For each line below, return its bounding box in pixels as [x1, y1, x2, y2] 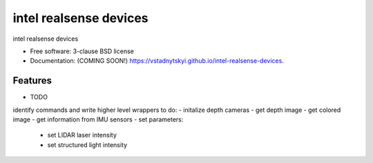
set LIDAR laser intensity [47, 131, 117, 140]
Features [12, 75, 52, 86]
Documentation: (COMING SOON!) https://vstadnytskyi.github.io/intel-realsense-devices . [30, 57, 285, 65]
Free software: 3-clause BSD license [30, 47, 134, 55]
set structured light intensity [47, 140, 128, 148]
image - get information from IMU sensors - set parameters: [12, 115, 184, 124]
